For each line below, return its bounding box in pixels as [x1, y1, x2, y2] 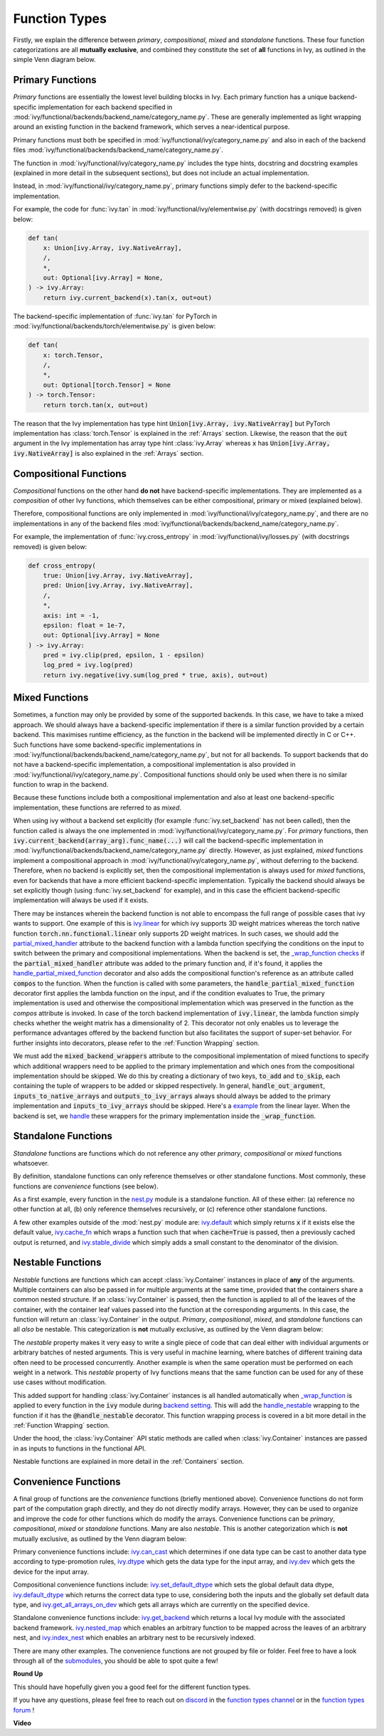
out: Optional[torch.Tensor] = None [43, 381, 171, 389]
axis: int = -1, [43, 611, 100, 619]
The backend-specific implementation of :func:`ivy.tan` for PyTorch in [13, 312, 217, 320]
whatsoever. [13, 1159, 49, 1167]
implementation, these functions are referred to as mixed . [13, 803, 181, 812]
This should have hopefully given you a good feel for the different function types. [13, 1683, 251, 1691]
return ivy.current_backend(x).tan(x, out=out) [43, 293, 213, 302]
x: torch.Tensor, [43, 351, 104, 359]
